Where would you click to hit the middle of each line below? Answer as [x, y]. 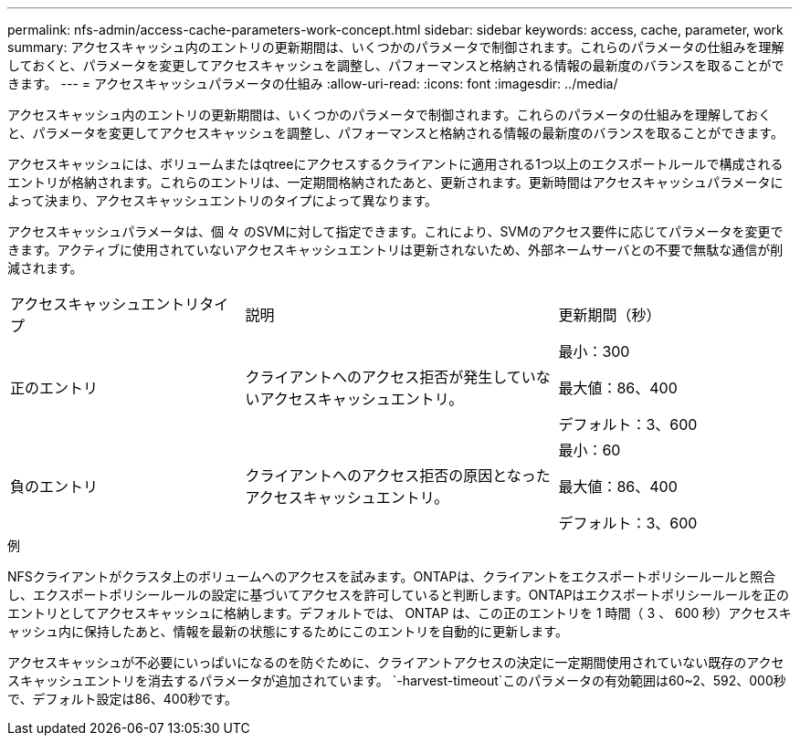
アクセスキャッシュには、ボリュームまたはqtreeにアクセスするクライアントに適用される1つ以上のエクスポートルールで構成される [395, 164]
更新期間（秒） [610, 315]
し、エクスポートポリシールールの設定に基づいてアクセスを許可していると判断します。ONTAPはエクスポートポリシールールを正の [398, 595]
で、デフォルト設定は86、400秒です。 [123, 699]
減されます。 [45, 268]
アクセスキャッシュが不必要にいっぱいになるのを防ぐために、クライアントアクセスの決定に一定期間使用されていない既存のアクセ [396, 662]
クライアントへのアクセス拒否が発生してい [390, 377]
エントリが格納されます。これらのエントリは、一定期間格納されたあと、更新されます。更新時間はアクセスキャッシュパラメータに [395, 182]
